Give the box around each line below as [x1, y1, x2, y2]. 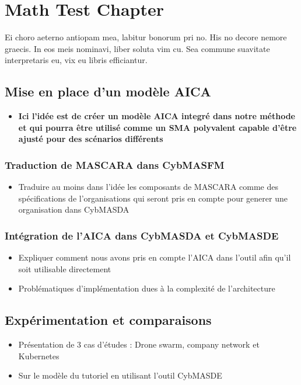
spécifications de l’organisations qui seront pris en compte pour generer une [18, 192, 288, 204]
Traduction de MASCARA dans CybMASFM [5, 157, 225, 172]
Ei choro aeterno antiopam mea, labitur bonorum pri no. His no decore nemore [5, 31, 287, 43]
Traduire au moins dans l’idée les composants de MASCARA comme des [18, 181, 278, 193]
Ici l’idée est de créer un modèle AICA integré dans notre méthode [18, 110, 295, 122]
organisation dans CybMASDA [18, 203, 129, 216]
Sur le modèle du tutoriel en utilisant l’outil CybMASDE [18, 369, 222, 381]
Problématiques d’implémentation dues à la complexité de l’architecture [18, 282, 275, 294]
